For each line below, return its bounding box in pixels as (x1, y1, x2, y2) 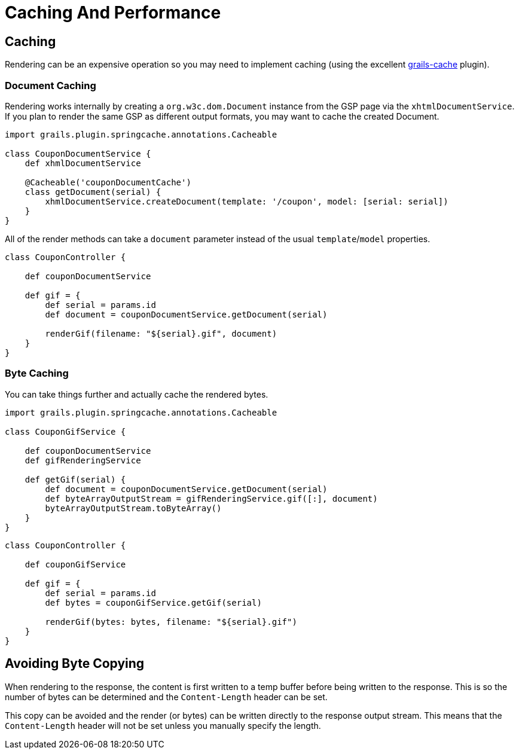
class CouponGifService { (5, 426, 126, 436)
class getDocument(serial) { (25, 187, 161, 197)
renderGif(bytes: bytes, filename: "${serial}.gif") (45, 616, 297, 627)
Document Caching (5, 79, 96, 91)
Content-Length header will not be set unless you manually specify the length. (5, 720, 321, 731)
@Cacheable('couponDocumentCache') (25, 177, 191, 187)
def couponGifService (25, 559, 126, 569)
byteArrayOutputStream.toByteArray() (45, 503, 222, 513)
